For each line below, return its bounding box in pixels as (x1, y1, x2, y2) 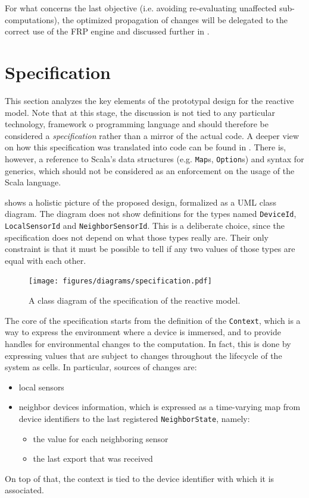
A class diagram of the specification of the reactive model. (29, 294, 241, 307)
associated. (5, 484, 44, 496)
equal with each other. (5, 254, 86, 266)
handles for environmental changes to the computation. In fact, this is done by (5, 337, 291, 349)
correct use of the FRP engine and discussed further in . (5, 25, 210, 37)
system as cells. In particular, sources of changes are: (5, 361, 197, 373)
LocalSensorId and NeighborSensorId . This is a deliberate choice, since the (5, 219, 285, 231)
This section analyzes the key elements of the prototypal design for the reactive (5, 94, 294, 106)
